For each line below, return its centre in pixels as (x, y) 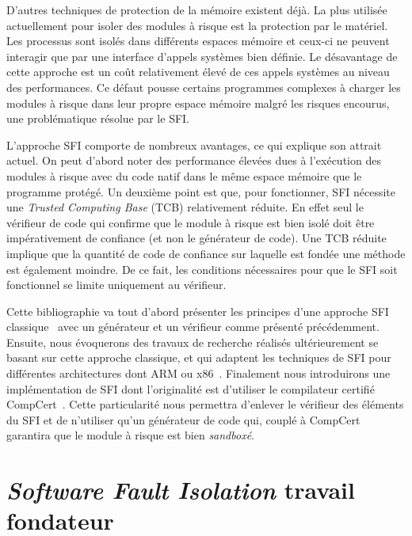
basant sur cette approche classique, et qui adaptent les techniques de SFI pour (199, 357)
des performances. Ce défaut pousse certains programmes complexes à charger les (204, 87)
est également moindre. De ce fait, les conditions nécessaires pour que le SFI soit (202, 269)
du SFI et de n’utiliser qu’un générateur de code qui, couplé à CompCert (183, 419)
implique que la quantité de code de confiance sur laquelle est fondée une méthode (206, 253)
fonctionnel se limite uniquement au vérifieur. (116, 285)
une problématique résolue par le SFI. (98, 118)
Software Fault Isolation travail (181, 490)
